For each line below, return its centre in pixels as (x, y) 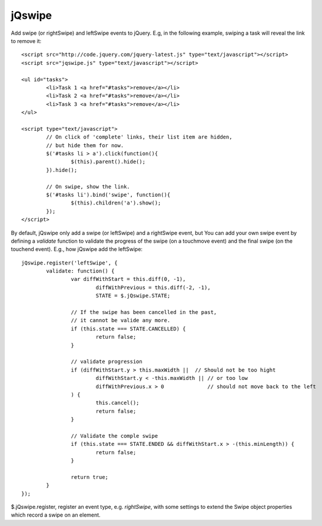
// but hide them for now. (85, 145)
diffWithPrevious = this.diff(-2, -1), (153, 287)
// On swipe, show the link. (88, 186)
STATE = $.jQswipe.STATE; (133, 296)
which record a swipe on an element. (56, 515)
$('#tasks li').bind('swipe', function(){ (108, 195)
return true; (90, 477)
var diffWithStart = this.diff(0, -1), (128, 279)
